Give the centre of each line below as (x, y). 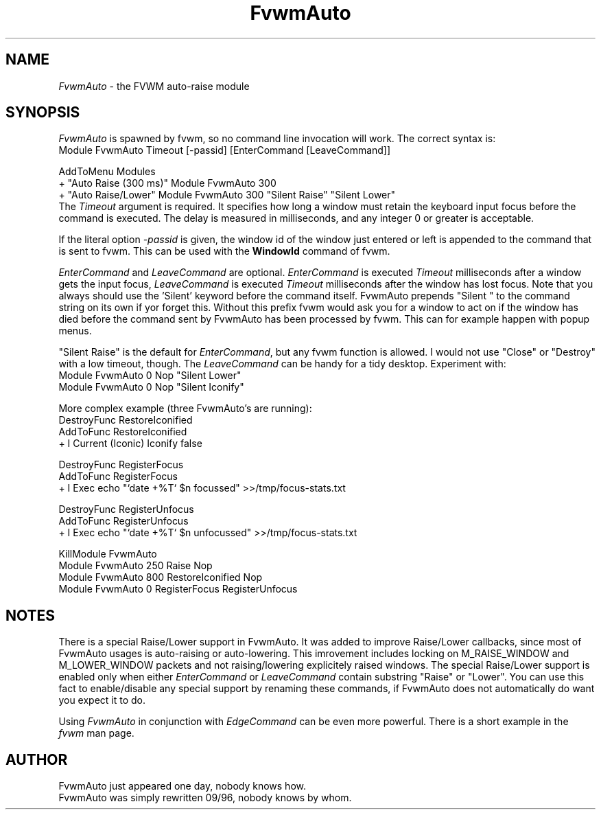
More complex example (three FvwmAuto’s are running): (185, 409)
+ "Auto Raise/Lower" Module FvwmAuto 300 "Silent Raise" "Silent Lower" (227, 195)
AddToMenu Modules (107, 172)
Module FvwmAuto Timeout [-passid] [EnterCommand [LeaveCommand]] (225, 150)
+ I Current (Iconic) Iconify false (130, 444)
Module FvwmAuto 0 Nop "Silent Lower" (150, 376)
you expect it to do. (102, 700)
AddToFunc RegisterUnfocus (123, 521)
